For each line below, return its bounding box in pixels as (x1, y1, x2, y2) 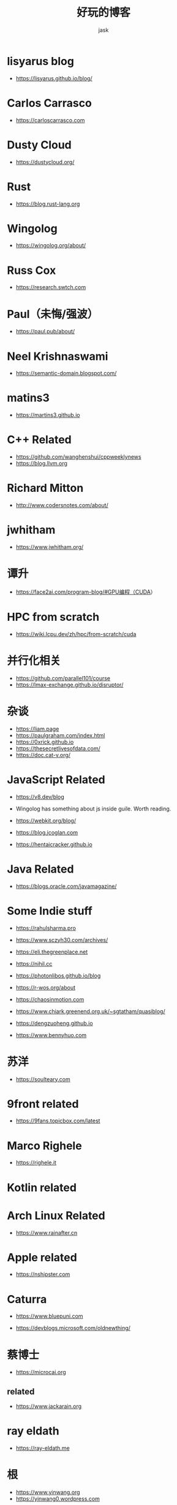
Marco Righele (7, 1138, 82, 1153)
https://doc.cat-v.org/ (15, 751, 71, 758)
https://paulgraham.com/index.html (15, 731, 105, 739)
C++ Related (7, 433, 72, 447)
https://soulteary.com (15, 1075, 71, 1083)
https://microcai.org (15, 1369, 66, 1376)
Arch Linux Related (7, 1208, 106, 1223)
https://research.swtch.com (15, 284, 86, 291)
